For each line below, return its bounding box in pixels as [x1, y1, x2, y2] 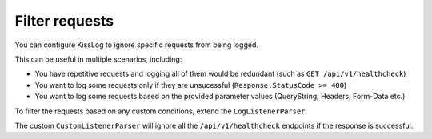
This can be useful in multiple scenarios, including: [14, 54, 182, 64]
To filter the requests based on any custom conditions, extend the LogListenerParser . [14, 106, 308, 116]
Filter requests [14, 12, 114, 30]
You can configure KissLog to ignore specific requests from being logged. [14, 40, 259, 50]
